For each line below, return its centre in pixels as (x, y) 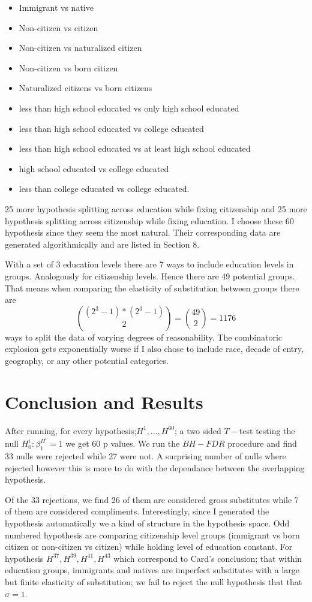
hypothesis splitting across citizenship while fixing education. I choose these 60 (149, 220)
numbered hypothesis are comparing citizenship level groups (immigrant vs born (152, 535)
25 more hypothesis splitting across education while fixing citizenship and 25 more (156, 208)
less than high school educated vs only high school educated (129, 108)
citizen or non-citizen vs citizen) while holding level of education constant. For (149, 547)
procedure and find (262, 443)
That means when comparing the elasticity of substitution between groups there (152, 288)
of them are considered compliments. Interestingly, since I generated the (137, 511)
